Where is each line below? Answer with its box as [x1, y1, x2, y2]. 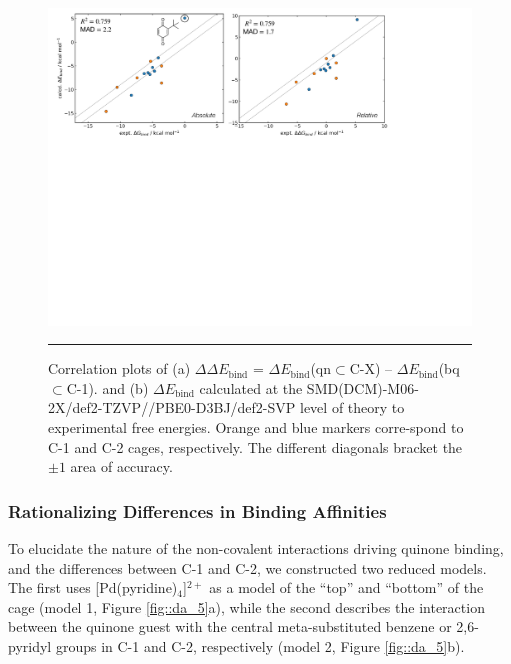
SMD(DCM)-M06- [306, 377, 419, 398]
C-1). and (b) [66, 377, 149, 398]
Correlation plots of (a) [48, 358, 191, 379]
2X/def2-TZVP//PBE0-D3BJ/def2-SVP [48, 397, 296, 418]
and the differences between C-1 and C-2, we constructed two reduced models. [8, 557, 487, 578]
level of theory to [300, 397, 405, 418]
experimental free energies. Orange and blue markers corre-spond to [48, 416, 464, 437]
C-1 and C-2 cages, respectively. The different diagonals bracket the [48, 436, 463, 457]
